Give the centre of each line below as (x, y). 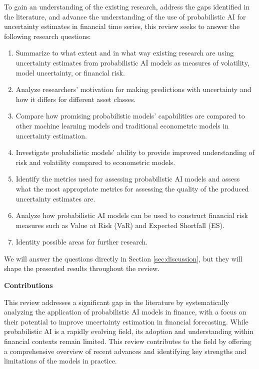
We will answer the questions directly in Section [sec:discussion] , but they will (123, 258)
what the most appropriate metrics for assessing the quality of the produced (132, 188)
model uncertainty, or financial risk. (70, 72)
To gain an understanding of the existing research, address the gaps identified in (127, 6)
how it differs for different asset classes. (76, 99)
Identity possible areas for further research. (82, 242)
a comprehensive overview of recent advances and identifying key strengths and (125, 351)
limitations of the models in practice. (60, 361)
